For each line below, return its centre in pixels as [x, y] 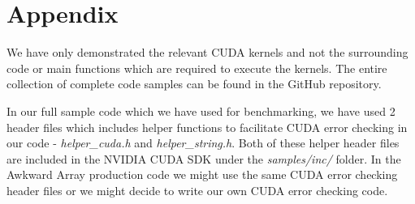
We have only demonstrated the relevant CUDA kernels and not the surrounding [207, 52]
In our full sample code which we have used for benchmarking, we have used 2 [201, 110]
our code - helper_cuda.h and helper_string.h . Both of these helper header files [203, 143]
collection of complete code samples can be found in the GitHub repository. [194, 84]
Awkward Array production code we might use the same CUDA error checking [202, 174]
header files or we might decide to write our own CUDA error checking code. [197, 190]
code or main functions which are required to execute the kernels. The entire [197, 68]
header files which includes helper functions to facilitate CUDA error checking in [207, 127]
